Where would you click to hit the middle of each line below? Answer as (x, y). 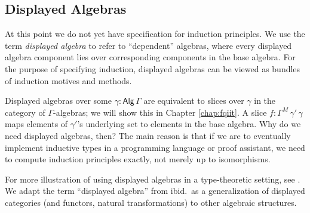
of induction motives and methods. (68, 80)
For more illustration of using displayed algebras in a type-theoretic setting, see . (153, 179)
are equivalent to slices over (194, 101)
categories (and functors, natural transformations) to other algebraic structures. (151, 202)
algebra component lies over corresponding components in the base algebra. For (150, 57)
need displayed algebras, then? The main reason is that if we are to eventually (148, 135)
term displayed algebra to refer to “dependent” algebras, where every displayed (148, 45)
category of (25, 112)
